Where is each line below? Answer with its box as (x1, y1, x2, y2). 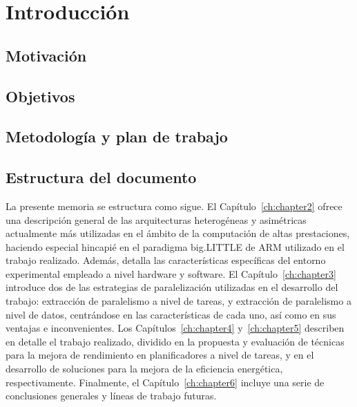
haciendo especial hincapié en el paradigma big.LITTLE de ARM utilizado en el (6, 239, 345, 254)
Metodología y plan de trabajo (6, 126, 228, 147)
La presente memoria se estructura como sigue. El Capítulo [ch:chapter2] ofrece (6, 198, 342, 213)
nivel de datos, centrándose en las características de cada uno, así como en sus (6, 307, 336, 321)
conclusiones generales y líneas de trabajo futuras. (6, 388, 217, 403)
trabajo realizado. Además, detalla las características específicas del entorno (6, 253, 326, 267)
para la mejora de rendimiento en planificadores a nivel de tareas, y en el (6, 348, 314, 362)
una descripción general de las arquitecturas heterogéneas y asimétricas (6, 212, 307, 227)
